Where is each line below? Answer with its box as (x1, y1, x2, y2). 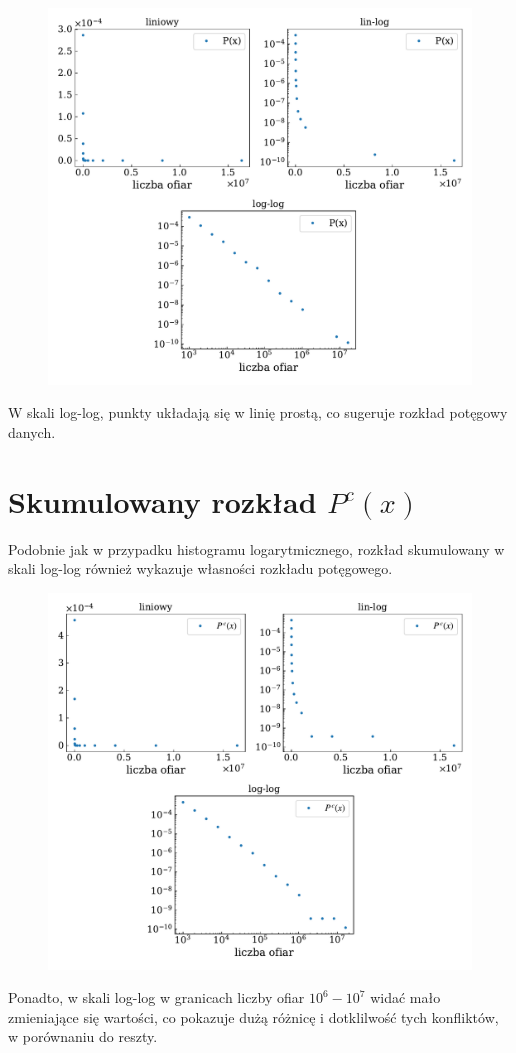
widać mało (370, 987, 441, 1008)
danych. (8, 421, 56, 442)
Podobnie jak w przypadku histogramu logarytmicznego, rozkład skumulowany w (8, 538, 505, 559)
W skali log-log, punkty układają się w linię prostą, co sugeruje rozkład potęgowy (8, 402, 508, 423)
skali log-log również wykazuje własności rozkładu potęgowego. (8, 558, 393, 579)
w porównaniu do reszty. (8, 1026, 158, 1047)
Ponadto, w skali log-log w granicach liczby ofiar (8, 987, 305, 1008)
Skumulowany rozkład (8, 480, 317, 521)
